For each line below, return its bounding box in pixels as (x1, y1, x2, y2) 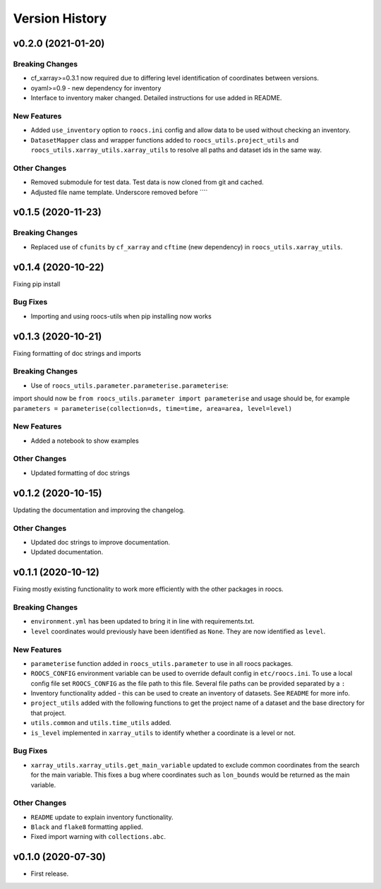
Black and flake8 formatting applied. (30, 823, 143, 831)
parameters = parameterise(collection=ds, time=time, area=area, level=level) (13, 405, 293, 412)
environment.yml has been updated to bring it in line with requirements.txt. (30, 617, 255, 626)
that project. (30, 708, 66, 717)
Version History (13, 11, 107, 26)
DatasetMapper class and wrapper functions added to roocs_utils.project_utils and (30, 136, 299, 144)
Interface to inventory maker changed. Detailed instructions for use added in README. (30, 94, 282, 102)
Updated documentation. (30, 548, 104, 556)
